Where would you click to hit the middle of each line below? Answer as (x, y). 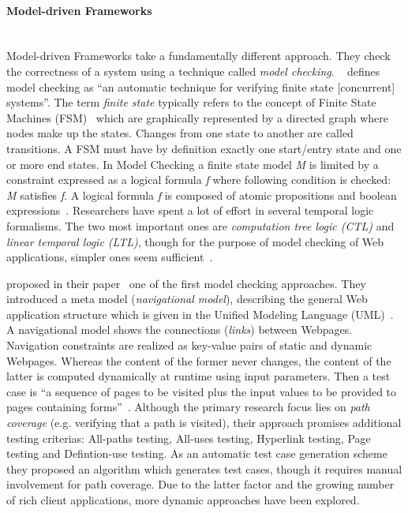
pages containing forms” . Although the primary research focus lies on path (188, 407)
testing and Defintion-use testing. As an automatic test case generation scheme (197, 453)
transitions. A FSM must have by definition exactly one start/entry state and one (204, 148)
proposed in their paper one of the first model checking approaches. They (186, 283)
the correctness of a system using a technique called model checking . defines (193, 71)
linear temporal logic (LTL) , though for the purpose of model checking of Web (195, 241)
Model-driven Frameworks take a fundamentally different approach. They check (198, 56)
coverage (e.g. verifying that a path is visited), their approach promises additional (204, 423)
